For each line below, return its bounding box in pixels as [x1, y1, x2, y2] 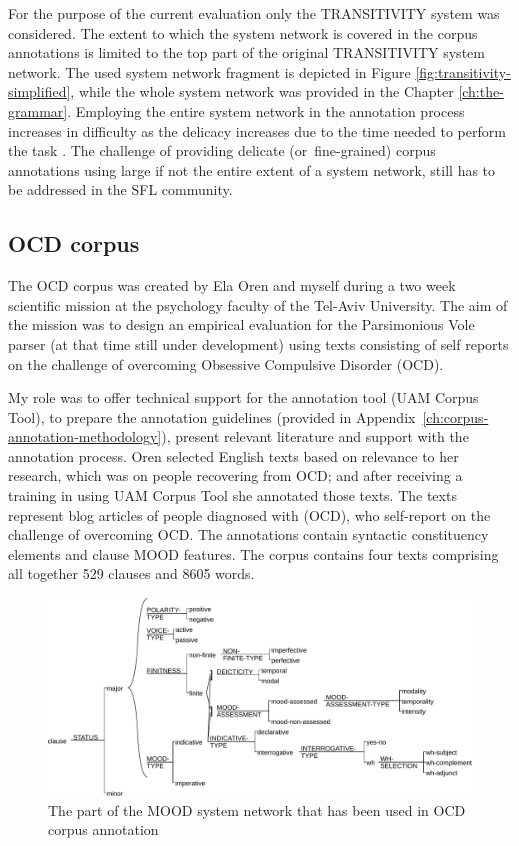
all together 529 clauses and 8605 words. [8, 563, 255, 584]
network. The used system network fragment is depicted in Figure [8, 61, 411, 82]
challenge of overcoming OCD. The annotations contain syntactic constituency [8, 524, 489, 545]
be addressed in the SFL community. [8, 179, 233, 200]
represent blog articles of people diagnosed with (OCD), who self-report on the [8, 504, 491, 525]
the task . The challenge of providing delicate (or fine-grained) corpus [8, 140, 436, 161]
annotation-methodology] [8, 426, 162, 447]
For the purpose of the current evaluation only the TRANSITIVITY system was [8, 3, 500, 23]
